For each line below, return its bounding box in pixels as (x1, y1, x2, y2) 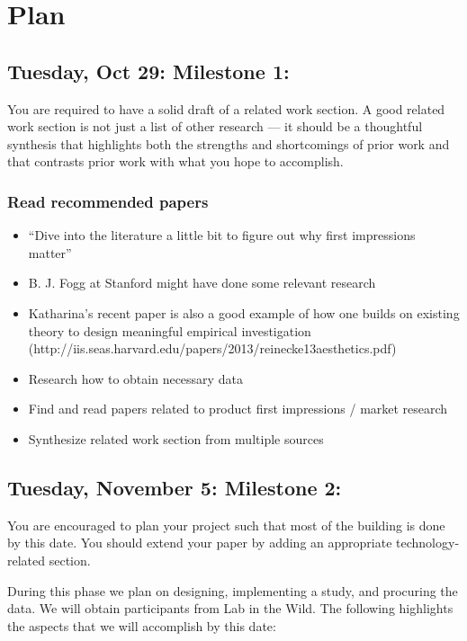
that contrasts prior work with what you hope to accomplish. (7, 152, 344, 171)
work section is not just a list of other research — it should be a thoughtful (7, 117, 423, 136)
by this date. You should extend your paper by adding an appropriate (7, 533, 392, 552)
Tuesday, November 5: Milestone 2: (7, 473, 342, 501)
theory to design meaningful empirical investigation (28, 321, 311, 340)
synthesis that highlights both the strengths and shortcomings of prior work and (7, 134, 450, 153)
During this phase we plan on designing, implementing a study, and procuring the (7, 581, 458, 600)
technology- (396, 533, 460, 552)
